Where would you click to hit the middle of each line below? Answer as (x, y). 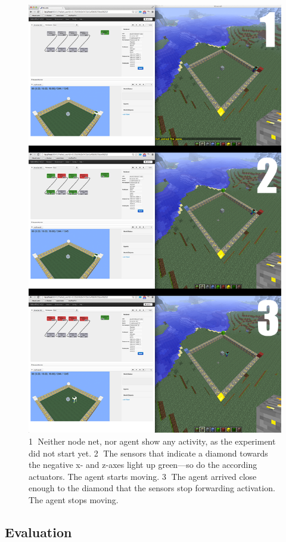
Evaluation (38, 532)
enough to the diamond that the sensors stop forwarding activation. (152, 488)
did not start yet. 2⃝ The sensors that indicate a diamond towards (148, 453)
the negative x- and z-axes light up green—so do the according (143, 465)
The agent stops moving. (74, 500)
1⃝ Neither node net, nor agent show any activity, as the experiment (152, 441)
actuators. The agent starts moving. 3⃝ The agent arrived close (143, 476)
